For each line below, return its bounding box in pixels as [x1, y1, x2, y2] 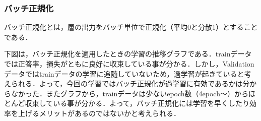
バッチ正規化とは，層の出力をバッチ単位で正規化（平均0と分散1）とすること [4, 22, 258, 32]
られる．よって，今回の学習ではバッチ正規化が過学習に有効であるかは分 [11, 78, 250, 89]
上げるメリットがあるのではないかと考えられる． [18, 107, 180, 118]
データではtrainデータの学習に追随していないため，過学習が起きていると [4, 68, 244, 79]
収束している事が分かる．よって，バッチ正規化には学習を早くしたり [25, 98, 250, 108]
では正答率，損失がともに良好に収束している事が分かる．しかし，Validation [4, 58, 254, 69]
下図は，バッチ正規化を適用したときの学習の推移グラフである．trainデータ [4, 48, 252, 59]
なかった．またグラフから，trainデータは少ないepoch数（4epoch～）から [11, 88, 248, 98]
